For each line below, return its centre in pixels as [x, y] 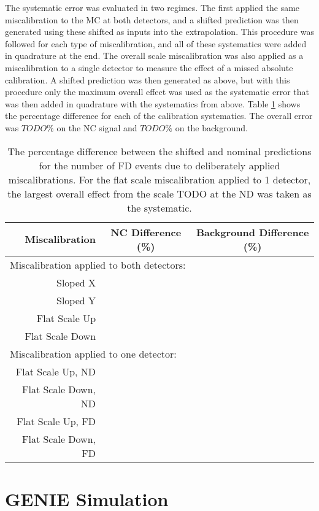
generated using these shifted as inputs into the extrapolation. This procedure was [159, 32]
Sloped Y [76, 300]
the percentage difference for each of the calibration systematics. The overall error [159, 116]
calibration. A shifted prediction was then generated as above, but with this [148, 79]
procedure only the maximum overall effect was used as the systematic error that [157, 92]
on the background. [211, 127]
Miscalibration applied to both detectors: [98, 264]
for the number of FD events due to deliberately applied [159, 165]
